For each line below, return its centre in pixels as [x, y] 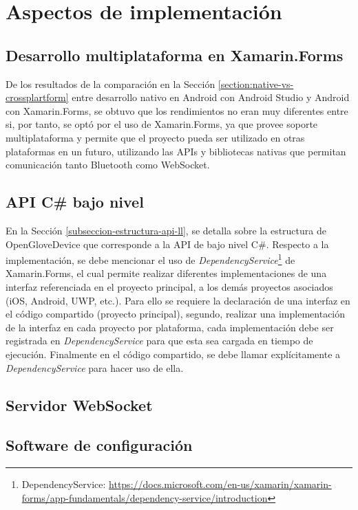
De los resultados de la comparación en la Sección [110, 84]
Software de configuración [99, 445]
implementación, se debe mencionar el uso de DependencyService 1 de [150, 259]
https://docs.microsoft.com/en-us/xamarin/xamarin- [220, 484]
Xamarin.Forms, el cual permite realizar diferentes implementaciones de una [166, 273]
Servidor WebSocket [79, 404]
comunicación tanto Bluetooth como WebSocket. [108, 165]
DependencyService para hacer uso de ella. [95, 367]
